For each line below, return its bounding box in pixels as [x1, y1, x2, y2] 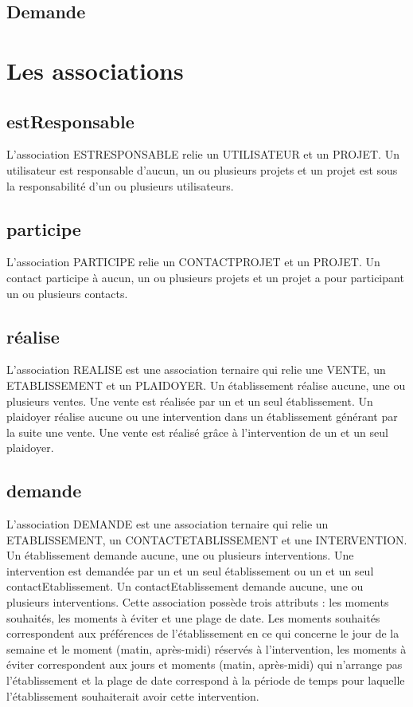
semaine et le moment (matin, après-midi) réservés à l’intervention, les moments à [6, 640, 407, 657]
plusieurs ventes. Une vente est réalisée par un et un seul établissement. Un [6, 392, 373, 409]
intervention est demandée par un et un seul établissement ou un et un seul [6, 562, 374, 579]
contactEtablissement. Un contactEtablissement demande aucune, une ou [6, 578, 364, 595]
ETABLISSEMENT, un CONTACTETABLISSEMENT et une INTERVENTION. [6, 531, 407, 548]
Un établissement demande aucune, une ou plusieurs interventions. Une [6, 547, 354, 564]
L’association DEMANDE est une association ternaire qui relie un [6, 516, 329, 532]
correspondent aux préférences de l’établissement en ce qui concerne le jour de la [6, 625, 399, 642]
